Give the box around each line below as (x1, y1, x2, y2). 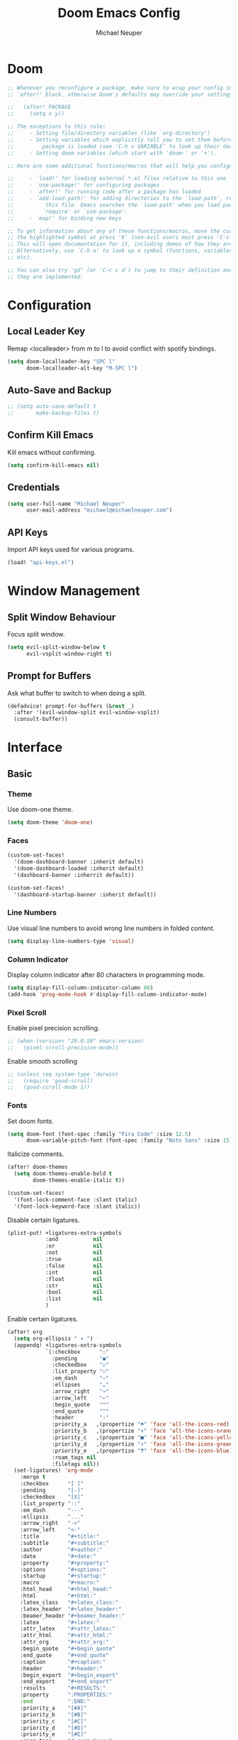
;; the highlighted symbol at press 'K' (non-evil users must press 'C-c (7, 234, 230, 241)
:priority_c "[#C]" (20, 1717, 87, 1725)
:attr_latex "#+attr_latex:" (20, 1625, 115, 1633)
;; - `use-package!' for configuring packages (7, 182, 160, 189)
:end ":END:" (20, 1698, 91, 1705)
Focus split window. (7, 629, 65, 638)
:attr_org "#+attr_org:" (20, 1639, 110, 1646)
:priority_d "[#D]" (20, 1724, 87, 1731)
